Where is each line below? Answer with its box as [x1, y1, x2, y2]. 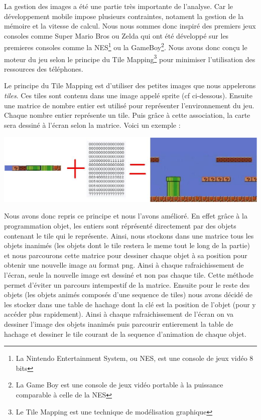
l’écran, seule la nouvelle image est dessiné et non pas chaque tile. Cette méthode [4, 270, 253, 280]
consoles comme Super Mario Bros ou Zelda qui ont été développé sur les [4, 30, 229, 41]
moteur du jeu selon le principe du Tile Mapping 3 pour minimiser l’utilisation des [4, 52, 255, 64]
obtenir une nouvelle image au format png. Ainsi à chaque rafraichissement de [4, 260, 244, 270]
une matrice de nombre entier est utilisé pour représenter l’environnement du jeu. [4, 100, 254, 110]
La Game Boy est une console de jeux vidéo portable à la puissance [16, 379, 223, 390]
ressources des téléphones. [4, 63, 83, 74]
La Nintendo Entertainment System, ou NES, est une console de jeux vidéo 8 [16, 353, 253, 363]
